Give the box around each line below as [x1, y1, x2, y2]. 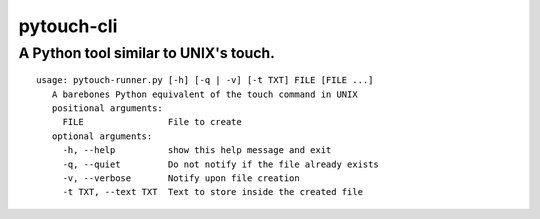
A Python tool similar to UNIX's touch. [18, 44, 275, 62]
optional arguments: [51, 130, 153, 142]
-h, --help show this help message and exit [62, 145, 332, 156]
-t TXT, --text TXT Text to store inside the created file [62, 186, 364, 198]
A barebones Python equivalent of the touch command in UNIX [51, 88, 359, 100]
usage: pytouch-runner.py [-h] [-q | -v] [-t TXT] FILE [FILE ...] [36, 75, 374, 86]
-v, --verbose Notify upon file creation [62, 172, 300, 184]
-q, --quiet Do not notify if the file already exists [62, 158, 379, 170]
